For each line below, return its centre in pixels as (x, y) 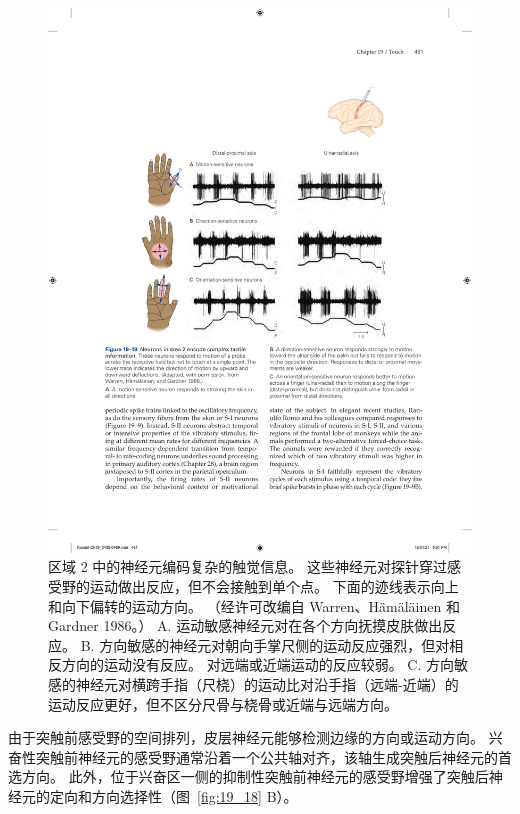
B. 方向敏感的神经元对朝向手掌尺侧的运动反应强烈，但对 (265, 644)
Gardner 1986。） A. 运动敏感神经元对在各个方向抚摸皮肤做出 (245, 625)
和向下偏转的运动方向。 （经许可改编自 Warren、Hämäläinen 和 (254, 605)
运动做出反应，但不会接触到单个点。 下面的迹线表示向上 (274, 585)
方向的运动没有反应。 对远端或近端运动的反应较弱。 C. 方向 (257, 664)
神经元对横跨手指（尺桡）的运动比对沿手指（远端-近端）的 (267, 683)
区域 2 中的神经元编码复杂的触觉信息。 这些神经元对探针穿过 (247, 566)
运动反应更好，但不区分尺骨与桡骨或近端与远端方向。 (223, 703)
